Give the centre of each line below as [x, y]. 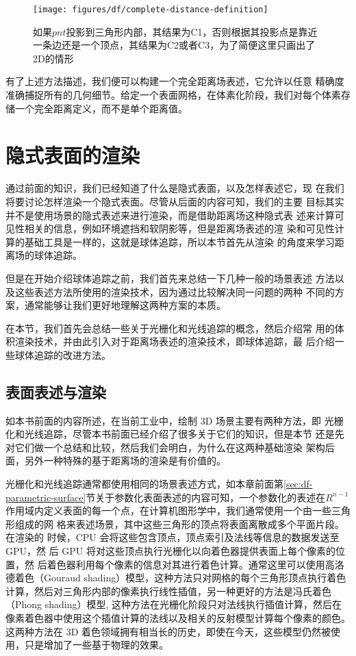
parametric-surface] [46, 497]
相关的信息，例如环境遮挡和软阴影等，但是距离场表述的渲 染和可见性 [179, 228]
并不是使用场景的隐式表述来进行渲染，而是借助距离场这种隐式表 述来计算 [170, 215]
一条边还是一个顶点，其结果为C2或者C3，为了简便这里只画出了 [174, 45]
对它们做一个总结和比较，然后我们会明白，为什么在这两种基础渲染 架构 [165, 447]
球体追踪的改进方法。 [63, 354]
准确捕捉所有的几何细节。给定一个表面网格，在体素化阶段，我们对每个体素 [173, 95]
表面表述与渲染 [56, 391]
